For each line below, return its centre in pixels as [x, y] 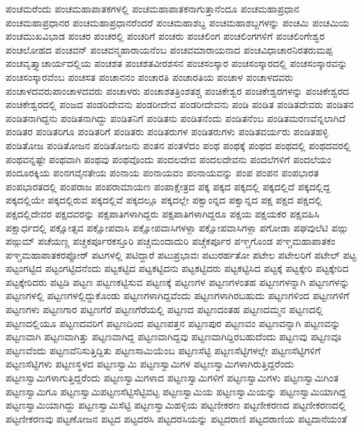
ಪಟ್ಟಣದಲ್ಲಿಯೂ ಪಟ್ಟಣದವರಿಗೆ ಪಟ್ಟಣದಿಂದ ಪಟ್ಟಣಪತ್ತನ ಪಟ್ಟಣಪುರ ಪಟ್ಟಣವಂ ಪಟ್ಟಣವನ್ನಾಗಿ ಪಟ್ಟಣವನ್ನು [173, 323]
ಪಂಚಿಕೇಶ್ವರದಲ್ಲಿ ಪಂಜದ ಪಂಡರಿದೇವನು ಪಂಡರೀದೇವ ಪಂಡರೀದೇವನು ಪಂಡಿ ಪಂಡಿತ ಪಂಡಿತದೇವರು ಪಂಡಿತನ [180, 104]
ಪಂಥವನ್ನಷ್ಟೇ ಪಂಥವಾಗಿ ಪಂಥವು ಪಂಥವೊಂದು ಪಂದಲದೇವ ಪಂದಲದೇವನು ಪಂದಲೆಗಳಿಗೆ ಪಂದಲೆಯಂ [168, 159]
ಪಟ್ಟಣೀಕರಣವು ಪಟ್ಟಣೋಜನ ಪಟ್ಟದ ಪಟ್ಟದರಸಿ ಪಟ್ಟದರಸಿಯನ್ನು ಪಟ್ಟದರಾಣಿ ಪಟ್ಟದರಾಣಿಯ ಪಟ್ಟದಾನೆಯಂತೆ [176, 418]
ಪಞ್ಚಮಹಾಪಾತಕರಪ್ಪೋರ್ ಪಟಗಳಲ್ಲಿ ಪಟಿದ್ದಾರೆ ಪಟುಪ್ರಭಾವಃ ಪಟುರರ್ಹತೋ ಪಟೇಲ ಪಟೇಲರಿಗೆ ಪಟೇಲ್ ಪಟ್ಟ [181, 254]
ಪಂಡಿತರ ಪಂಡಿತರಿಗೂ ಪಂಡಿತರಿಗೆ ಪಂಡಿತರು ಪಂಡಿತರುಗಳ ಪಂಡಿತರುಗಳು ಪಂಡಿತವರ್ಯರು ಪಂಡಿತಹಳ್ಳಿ [167, 131]
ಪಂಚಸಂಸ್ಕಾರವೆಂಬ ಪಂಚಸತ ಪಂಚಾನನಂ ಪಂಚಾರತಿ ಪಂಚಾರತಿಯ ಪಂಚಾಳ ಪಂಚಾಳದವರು [150, 76]
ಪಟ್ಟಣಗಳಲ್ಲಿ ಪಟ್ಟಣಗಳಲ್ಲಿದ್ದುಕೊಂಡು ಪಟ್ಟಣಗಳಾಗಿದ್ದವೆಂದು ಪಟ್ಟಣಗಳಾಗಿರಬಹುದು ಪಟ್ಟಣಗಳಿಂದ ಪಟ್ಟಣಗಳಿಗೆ [178, 295]
